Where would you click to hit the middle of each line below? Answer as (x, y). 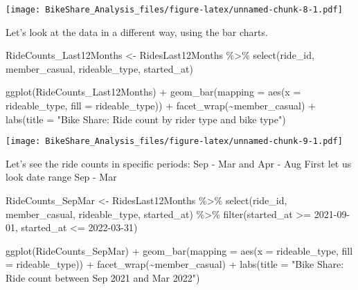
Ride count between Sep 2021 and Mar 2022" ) (103, 278)
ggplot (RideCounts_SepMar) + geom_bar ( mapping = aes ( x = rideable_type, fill (179, 250)
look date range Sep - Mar (61, 177)
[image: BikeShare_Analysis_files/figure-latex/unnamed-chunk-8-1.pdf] (174, 10)
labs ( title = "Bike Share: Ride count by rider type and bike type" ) (146, 119)
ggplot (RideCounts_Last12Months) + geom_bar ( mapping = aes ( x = (153, 92)
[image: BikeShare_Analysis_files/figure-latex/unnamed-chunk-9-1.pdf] (174, 142)
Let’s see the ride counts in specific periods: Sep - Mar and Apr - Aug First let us (179, 163)
